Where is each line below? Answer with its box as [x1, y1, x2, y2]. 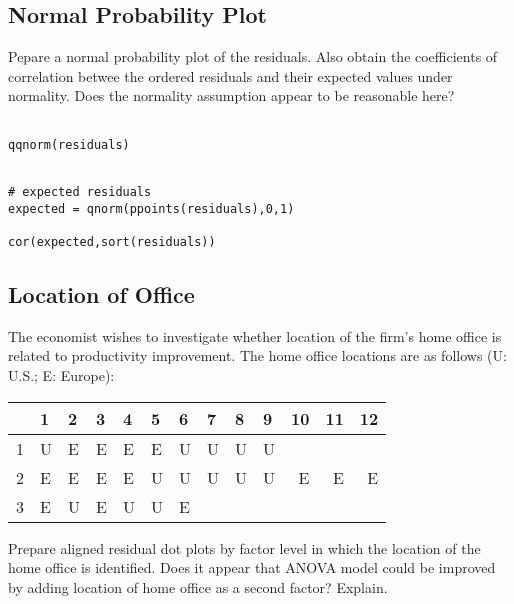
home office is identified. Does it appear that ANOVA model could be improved [8, 557, 496, 578]
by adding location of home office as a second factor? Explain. [8, 576, 388, 597]
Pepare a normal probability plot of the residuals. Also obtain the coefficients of [8, 46, 498, 67]
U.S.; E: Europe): [8, 364, 115, 385]
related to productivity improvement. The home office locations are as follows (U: [8, 345, 507, 366]
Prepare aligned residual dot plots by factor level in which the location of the [8, 537, 481, 558]
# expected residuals [8, 184, 152, 199]
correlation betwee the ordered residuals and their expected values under [8, 65, 453, 86]
